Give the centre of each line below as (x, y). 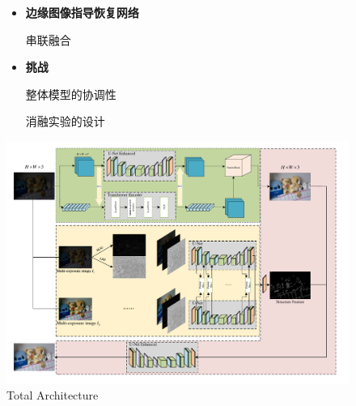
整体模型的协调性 (71, 94)
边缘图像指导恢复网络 (82, 12)
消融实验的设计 (65, 121)
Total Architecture (53, 394)
